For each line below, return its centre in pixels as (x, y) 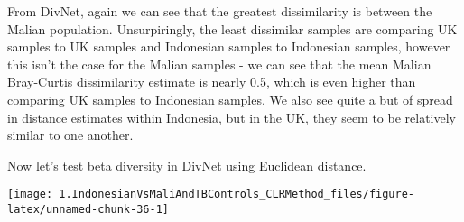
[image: (30, 194)
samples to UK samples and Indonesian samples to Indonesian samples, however (229, 46)
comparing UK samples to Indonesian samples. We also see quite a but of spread (230, 99)
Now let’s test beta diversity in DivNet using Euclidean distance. (187, 165)
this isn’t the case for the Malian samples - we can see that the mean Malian (219, 64)
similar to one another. (70, 135)
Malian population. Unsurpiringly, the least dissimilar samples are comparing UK (232, 28)
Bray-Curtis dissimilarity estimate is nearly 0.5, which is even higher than (212, 82)
